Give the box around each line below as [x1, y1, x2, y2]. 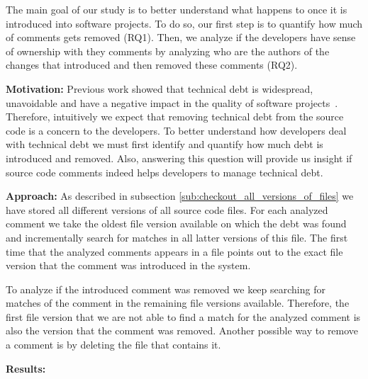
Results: [6, 361, 46, 375]
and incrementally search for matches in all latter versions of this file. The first [6, 230, 348, 244]
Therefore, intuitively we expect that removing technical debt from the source [6, 109, 344, 124]
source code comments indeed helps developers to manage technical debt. [6, 164, 323, 179]
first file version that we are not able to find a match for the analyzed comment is [6, 309, 361, 324]
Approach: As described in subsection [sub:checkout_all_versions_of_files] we [6, 188, 354, 203]
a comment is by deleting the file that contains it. [6, 337, 221, 352]
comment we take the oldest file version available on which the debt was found [6, 216, 347, 231]
